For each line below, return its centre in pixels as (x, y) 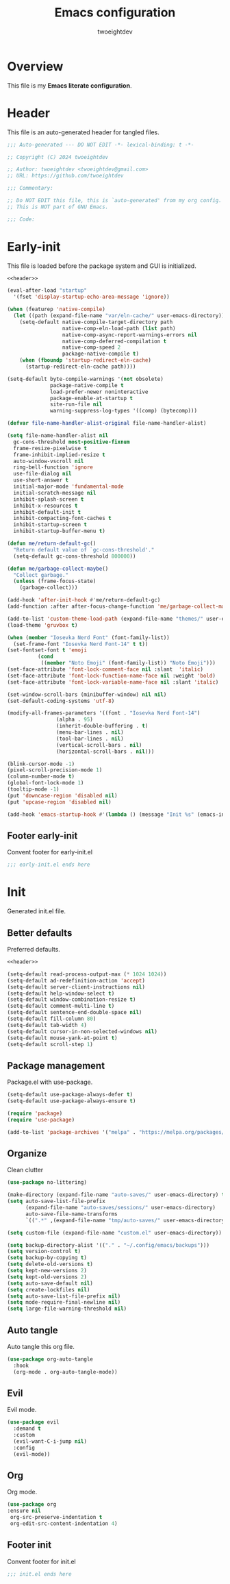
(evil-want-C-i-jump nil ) (50, 1441)
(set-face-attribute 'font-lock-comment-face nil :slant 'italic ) (105, 669)
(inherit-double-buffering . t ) (102, 726)
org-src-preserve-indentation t (56, 1518)
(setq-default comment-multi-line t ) (61, 1006)
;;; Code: (21, 219)
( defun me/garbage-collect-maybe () (58, 569)
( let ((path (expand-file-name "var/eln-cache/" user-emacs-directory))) (120, 316)
